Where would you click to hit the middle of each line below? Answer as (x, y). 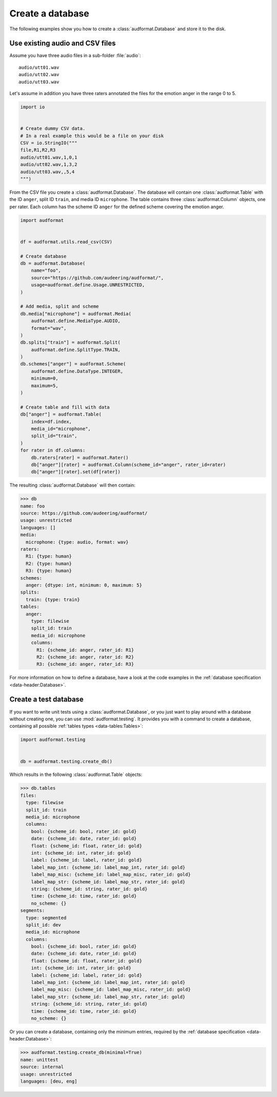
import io (33, 107)
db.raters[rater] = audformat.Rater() (80, 458)
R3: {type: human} (49, 571)
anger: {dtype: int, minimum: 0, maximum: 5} (84, 585)
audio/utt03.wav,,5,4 (47, 172)
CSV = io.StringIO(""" (49, 143)
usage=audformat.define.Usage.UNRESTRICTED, (88, 285)
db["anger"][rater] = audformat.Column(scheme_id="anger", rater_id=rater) (128, 464)
